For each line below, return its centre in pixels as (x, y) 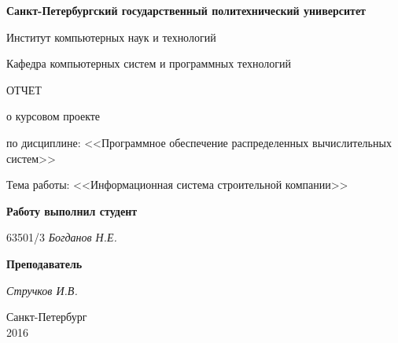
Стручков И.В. (42, 290)
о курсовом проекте (53, 116)
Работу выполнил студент (72, 210)
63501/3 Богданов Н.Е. (62, 237)
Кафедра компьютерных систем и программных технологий (149, 63)
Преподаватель (44, 263)
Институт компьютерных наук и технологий (111, 37)
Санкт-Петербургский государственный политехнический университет (186, 10)
